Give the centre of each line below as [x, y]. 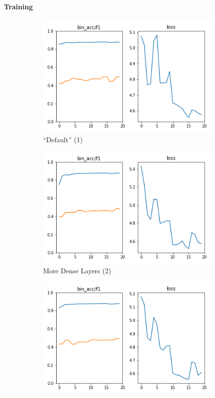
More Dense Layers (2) [77, 270]
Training [19, 6]
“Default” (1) [63, 140]
